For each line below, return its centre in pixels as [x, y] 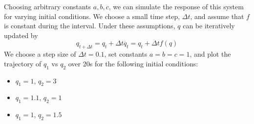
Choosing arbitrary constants [48, 6]
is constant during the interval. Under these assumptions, [90, 26]
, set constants [126, 54]
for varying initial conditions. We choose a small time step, [92, 16]
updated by [21, 35]
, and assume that [217, 16]
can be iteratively [209, 26]
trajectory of [23, 63]
